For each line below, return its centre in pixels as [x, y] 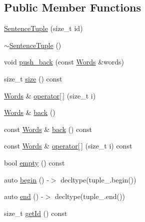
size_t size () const [33, 78]
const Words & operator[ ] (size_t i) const [68, 146]
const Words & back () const [48, 129]
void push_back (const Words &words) [64, 62]
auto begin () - [26, 179]
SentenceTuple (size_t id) [43, 28]
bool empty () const [34, 162]
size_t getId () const [36, 213]
